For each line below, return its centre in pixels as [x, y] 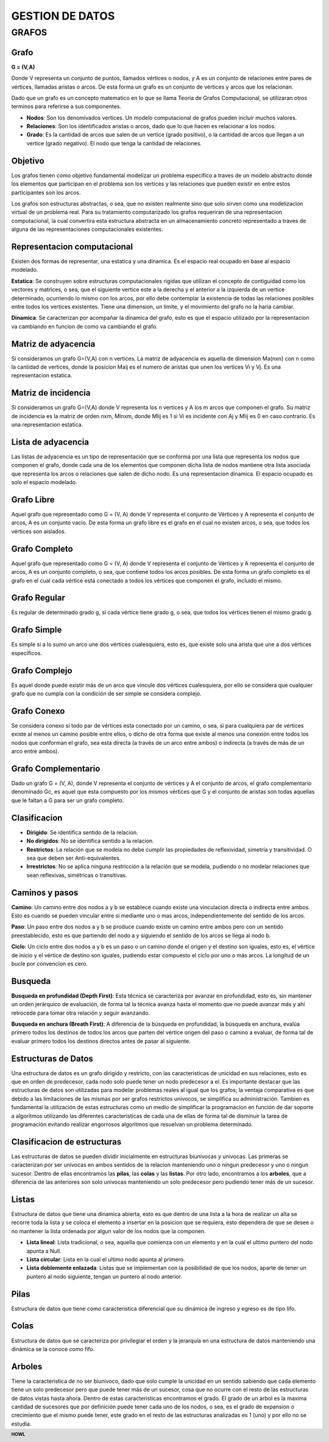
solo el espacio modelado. [44, 482]
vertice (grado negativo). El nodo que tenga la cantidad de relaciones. [114, 143]
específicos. [27, 653]
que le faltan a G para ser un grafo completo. [68, 800]
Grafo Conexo [38, 711]
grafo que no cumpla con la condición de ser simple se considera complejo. [106, 694]
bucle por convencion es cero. [50, 963]
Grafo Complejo [42, 671]
